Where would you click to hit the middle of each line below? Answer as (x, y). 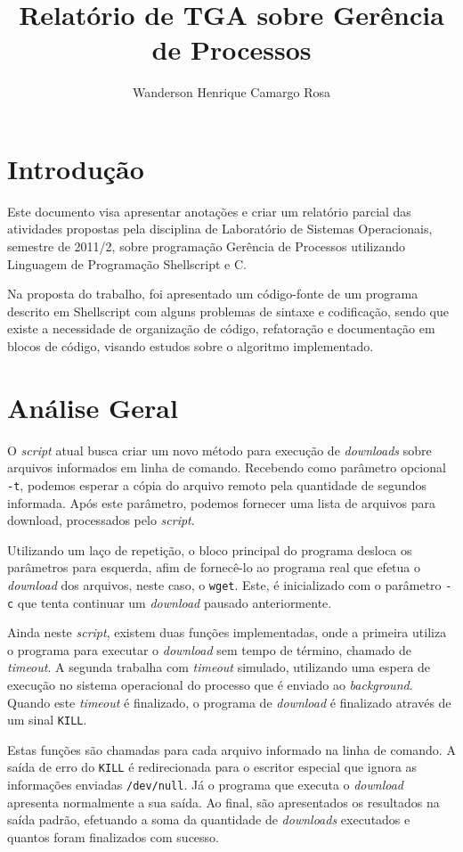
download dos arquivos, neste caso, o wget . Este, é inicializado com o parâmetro (224, 584)
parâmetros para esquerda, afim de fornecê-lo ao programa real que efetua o (214, 567)
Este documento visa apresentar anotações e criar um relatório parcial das (209, 211)
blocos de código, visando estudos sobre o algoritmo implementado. (191, 346)
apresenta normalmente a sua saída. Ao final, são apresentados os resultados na (223, 802)
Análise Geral (93, 407)
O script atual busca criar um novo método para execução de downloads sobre (219, 450)
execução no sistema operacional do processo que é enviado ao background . (210, 685)
